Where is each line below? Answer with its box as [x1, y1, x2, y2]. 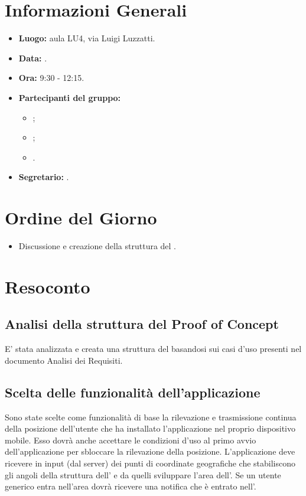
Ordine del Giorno [5, 205, 157, 230]
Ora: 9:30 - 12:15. [18, 71, 84, 84]
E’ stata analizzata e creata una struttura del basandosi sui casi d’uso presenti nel [5, 342, 302, 355]
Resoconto [5, 274, 90, 298]
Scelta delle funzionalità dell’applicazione [5, 383, 261, 401]
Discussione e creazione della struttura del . [18, 240, 177, 252]
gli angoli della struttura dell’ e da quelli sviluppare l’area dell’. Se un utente [5, 468, 281, 481]
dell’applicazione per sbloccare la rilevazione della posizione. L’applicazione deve [5, 445, 295, 458]
